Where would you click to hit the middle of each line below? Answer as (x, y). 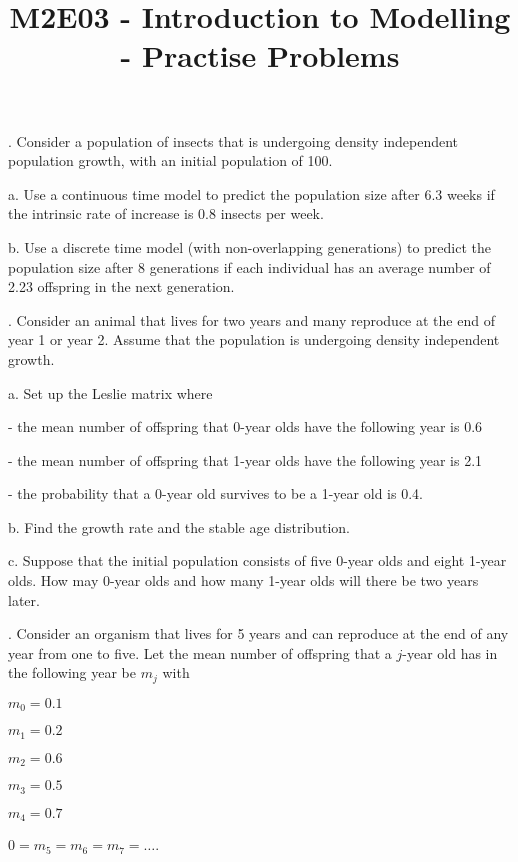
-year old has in (450, 652)
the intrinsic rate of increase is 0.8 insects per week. (166, 213)
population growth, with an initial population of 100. (170, 160)
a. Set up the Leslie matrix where (110, 392)
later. (24, 599)
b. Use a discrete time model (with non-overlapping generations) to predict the (249, 246)
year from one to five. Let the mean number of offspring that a (200, 652)
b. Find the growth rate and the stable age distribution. (179, 526)
